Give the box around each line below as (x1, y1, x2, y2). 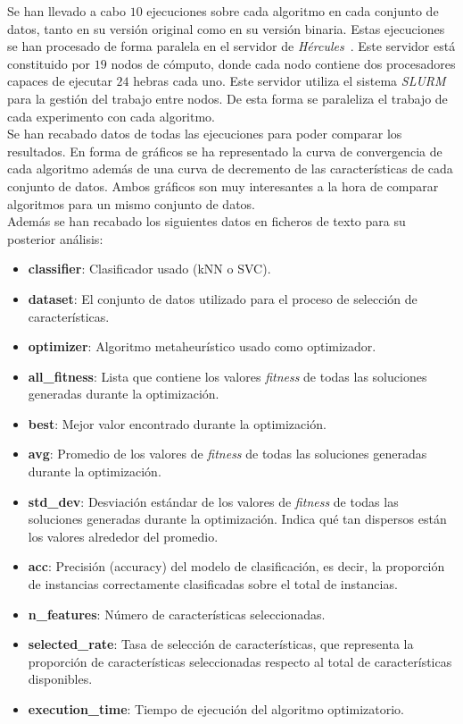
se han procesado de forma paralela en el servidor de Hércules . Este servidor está (7, 37, 456, 55)
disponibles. (28, 669, 93, 688)
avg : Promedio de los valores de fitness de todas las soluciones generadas (28, 444, 427, 463)
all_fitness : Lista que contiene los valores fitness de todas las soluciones (28, 366, 427, 385)
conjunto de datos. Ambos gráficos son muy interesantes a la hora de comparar (7, 176, 439, 195)
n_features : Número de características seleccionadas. (28, 604, 326, 623)
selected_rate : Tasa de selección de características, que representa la (28, 635, 414, 653)
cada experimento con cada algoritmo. (7, 106, 216, 125)
